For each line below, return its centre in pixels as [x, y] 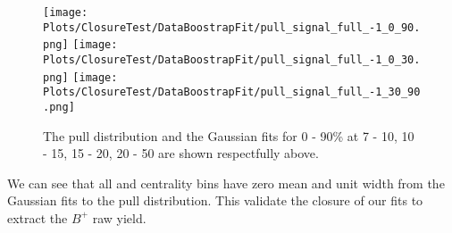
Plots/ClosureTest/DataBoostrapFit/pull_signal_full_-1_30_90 [232, 92]
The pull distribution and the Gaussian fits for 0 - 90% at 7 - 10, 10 [229, 135]
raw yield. [119, 217]
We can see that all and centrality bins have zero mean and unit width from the [226, 183]
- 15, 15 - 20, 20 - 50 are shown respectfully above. [181, 153]
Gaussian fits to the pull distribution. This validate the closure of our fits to [215, 200]
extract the [38, 217]
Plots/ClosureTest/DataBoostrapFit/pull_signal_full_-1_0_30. [232, 59]
